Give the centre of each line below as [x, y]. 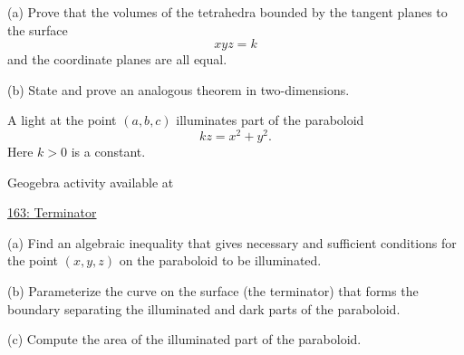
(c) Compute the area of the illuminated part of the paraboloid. [184, 339]
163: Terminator [52, 212]
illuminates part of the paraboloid [270, 120]
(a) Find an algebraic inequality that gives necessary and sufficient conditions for [232, 242]
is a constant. [108, 152]
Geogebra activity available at [91, 182]
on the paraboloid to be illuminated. [220, 260]
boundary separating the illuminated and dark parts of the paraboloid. [204, 308]
